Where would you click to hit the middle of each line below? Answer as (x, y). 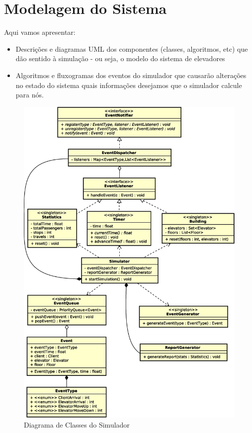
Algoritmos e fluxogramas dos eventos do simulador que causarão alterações (131, 75)
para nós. (30, 95)
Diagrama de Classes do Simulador (77, 424)
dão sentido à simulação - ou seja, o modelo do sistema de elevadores (120, 58)
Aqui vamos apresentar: (40, 32)
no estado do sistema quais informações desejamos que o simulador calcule (129, 85)
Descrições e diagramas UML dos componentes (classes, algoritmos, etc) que (132, 48)
